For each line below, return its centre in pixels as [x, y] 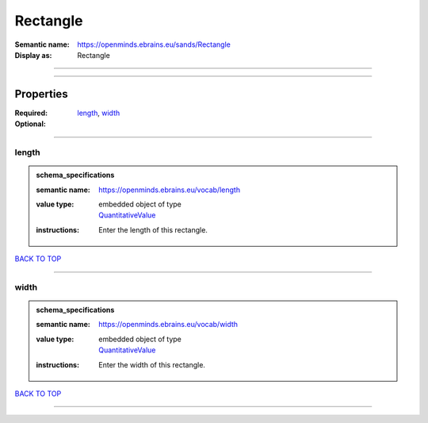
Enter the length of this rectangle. [153, 229]
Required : [31, 113]
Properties [41, 94]
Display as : [33, 55]
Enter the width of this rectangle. [152, 364]
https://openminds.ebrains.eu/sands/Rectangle [154, 44]
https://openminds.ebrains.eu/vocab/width [168, 325]
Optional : [31, 124]
